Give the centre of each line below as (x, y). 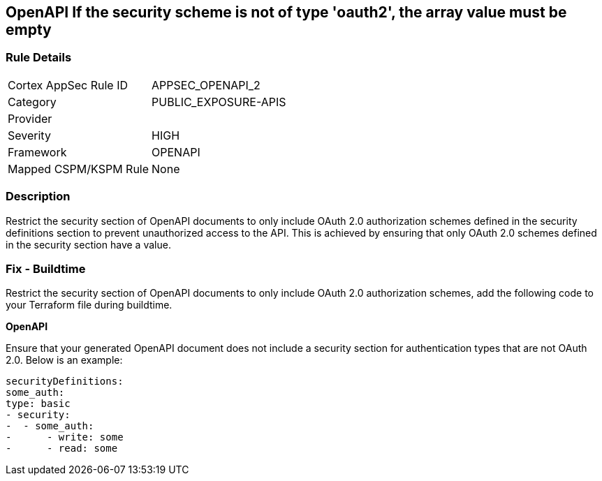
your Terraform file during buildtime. (89, 305)
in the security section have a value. (88, 244)
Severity (29, 135)
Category (32, 102)
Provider (30, 118)
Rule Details (39, 58)
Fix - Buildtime (46, 268)
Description (38, 197)
